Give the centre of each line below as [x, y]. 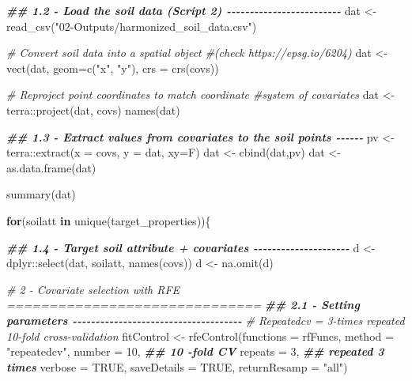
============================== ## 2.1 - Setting [183, 305]
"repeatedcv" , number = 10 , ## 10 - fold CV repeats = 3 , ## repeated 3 [195, 351]
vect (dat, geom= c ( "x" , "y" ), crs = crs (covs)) [113, 68]
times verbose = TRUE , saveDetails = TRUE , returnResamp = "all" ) [177, 366]
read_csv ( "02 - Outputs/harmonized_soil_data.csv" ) [132, 26]
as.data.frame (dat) [51, 167]
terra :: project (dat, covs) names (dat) [93, 109]
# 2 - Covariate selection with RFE [93, 289]
